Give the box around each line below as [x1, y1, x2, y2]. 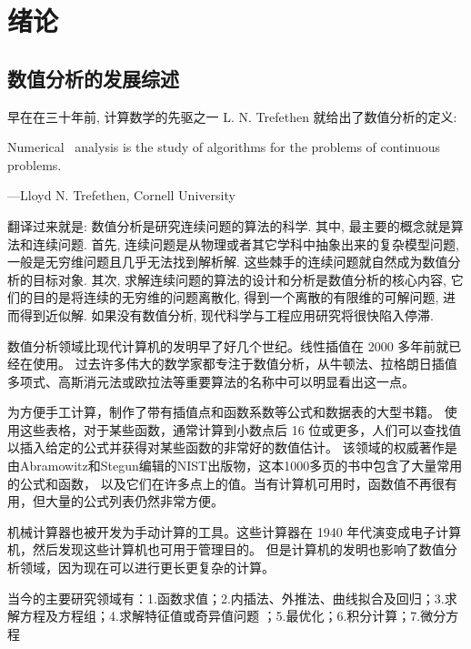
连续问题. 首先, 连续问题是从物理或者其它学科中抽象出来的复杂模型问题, [32, 234, 459, 253]
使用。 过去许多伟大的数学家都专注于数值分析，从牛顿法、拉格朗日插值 [32, 354, 457, 373]
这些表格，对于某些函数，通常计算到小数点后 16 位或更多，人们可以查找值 [19, 420, 462, 439]
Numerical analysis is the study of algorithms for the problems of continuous [7, 137, 440, 157]
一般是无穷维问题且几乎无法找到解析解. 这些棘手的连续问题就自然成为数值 [7, 252, 448, 271]
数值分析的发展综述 [7, 64, 179, 92]
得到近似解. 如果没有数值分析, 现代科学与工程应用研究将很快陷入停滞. [19, 305, 434, 324]
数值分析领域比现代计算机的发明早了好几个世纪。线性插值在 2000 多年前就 [7, 336, 449, 355]
